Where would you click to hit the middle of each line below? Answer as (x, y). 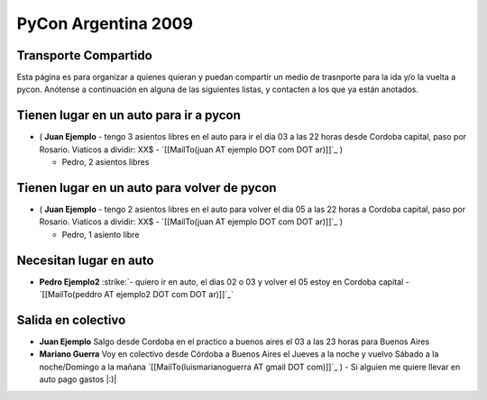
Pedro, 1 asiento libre (101, 234)
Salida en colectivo (71, 320)
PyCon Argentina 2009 (105, 23)
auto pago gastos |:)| (78, 379)
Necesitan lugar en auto (85, 260)
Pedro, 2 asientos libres (106, 162)
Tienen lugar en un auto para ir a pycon (129, 116)
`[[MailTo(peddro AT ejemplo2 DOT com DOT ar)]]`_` (137, 295)
